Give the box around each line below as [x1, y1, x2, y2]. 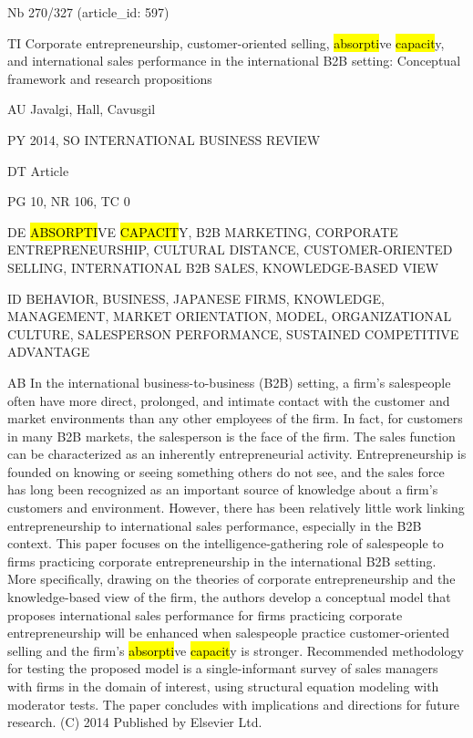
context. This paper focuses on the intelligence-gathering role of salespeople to [7, 534, 444, 553]
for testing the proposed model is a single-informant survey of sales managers [7, 659, 438, 678]
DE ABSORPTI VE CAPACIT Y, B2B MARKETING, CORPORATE [7, 222, 398, 241]
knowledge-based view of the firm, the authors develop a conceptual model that [7, 587, 451, 607]
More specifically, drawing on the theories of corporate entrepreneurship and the [7, 569, 456, 588]
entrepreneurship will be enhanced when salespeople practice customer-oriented [7, 623, 450, 642]
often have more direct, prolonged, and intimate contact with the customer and [7, 390, 450, 410]
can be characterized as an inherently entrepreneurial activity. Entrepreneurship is [7, 444, 467, 463]
